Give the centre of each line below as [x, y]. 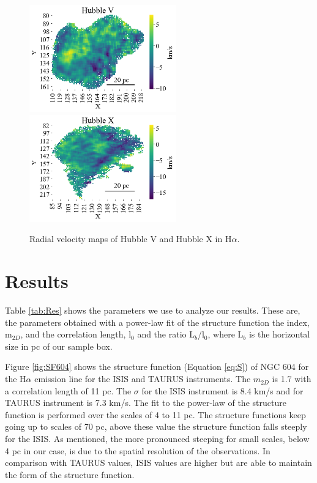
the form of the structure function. [70, 474]
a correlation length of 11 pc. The [68, 390]
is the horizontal [279, 334]
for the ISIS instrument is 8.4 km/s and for [222, 390]
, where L [226, 334]
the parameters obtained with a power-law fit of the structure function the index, [157, 322]
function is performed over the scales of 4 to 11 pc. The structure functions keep [155, 414]
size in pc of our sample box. [59, 346]
